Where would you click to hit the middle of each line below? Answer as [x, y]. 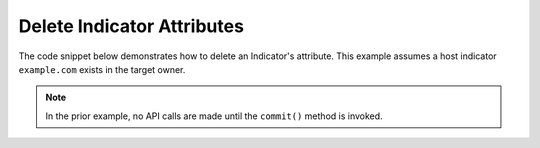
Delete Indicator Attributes [131, 26]
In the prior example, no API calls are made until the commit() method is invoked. [214, 116]
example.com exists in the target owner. [102, 69]
